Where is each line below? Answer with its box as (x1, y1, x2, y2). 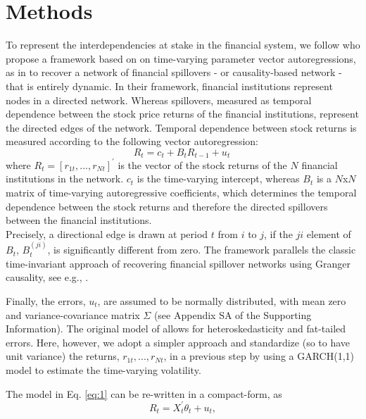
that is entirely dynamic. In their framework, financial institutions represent (6, 78, 333, 93)
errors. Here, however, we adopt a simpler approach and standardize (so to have (6, 334, 351, 349)
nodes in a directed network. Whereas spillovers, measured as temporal (6, 92, 312, 107)
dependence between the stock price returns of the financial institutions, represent (6, 106, 359, 121)
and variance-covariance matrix (6, 307, 140, 322)
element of (306, 226, 351, 241)
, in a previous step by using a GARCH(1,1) (163, 349, 354, 363)
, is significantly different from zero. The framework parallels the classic (47, 242, 356, 257)
